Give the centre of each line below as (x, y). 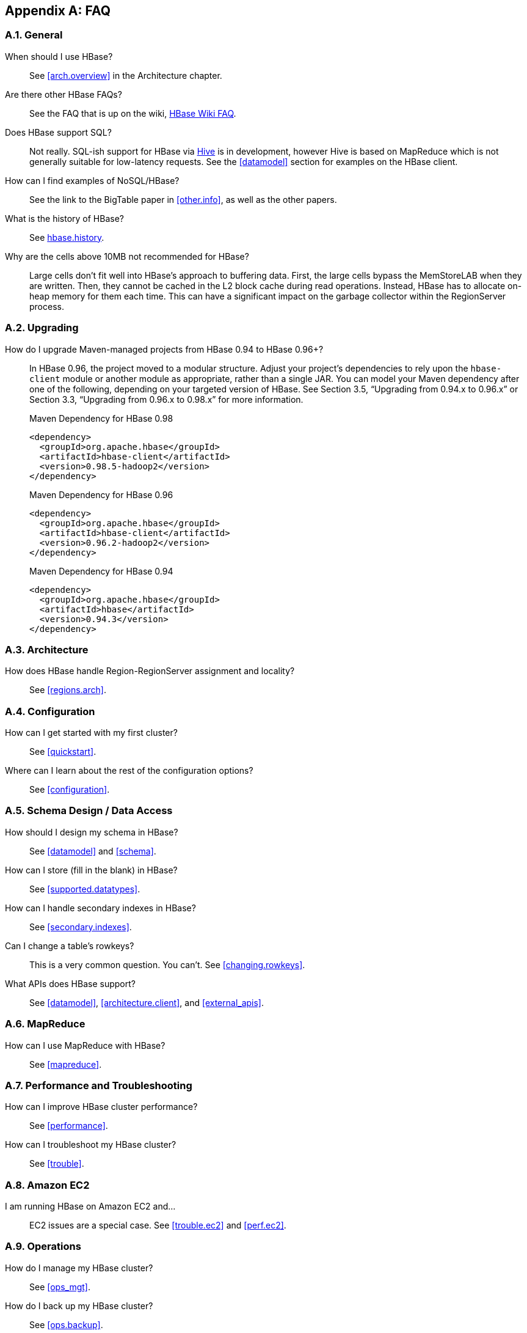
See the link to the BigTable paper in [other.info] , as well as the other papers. (183, 199)
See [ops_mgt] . (60, 1287)
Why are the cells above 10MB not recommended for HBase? (127, 256)
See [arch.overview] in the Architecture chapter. (126, 75)
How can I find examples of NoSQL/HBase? (92, 180)
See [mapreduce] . (66, 1064)
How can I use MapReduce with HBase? (85, 1045)
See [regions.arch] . (68, 690)
